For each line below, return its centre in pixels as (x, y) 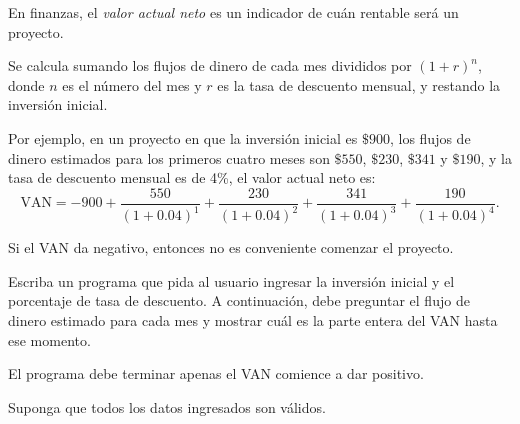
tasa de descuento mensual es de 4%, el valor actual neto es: (192, 177)
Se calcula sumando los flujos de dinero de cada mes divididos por (210, 65)
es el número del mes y (132, 84)
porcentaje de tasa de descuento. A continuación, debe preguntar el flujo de (239, 300)
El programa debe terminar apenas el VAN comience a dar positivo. (216, 373)
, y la (496, 157)
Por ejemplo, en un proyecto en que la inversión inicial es (183, 137)
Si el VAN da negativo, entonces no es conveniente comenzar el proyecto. (231, 247)
